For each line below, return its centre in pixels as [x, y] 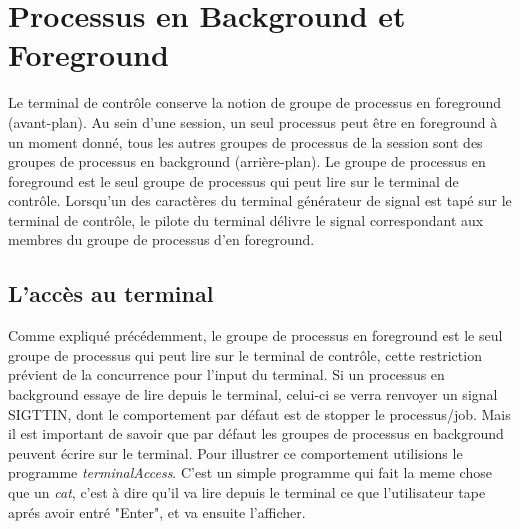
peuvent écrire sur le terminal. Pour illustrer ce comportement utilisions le [235, 452]
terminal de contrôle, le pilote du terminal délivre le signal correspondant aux [246, 219]
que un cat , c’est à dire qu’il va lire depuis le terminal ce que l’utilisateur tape [247, 492]
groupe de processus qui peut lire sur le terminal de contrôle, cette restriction [245, 354]
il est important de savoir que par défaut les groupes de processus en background [256, 433]
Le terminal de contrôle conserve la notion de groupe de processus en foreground [255, 102]
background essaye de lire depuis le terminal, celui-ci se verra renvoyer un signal [253, 394]
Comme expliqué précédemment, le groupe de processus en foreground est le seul [255, 335]
